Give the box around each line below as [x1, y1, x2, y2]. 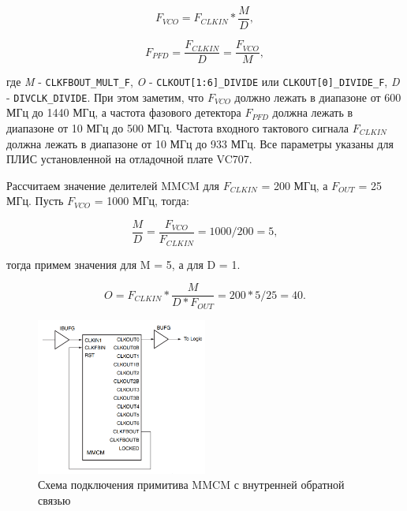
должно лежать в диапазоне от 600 [234, 88, 401, 105]
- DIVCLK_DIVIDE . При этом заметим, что [6, 88, 204, 105]
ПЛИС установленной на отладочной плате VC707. [6, 151, 252, 167]
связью [38, 491, 71, 508]
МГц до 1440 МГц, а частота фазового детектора [6, 104, 241, 121]
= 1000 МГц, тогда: [94, 192, 189, 209]
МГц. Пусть [6, 192, 64, 209]
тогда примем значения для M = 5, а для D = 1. [6, 255, 241, 272]
